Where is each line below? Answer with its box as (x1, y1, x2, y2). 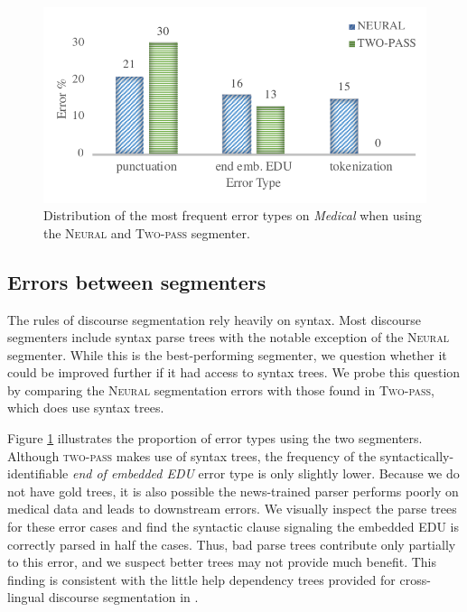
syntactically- (379, 446, 454, 465)
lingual (7, 588, 45, 607)
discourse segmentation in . (48, 588, 199, 607)
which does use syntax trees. (7, 398, 164, 417)
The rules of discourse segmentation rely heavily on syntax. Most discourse (7, 310, 422, 329)
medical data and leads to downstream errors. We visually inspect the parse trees (7, 499, 457, 518)
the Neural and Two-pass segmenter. (43, 223, 250, 242)
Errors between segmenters (7, 267, 266, 295)
